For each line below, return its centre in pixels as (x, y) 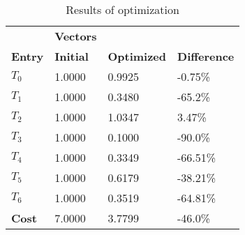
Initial (72, 56)
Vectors (76, 36)
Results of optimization (122, 9)
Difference (206, 56)
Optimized (137, 56)
